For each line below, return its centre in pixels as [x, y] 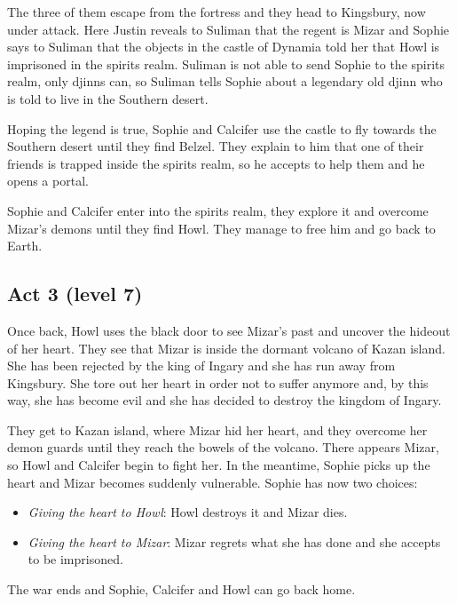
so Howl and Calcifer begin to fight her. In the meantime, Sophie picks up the [219, 465]
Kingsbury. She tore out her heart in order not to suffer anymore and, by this [218, 382]
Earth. [25, 246]
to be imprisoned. [75, 559]
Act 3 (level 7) [75, 294]
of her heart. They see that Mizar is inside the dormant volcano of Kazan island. [226, 348]
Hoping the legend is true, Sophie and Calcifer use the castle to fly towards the [222, 128]
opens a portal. [48, 181]
